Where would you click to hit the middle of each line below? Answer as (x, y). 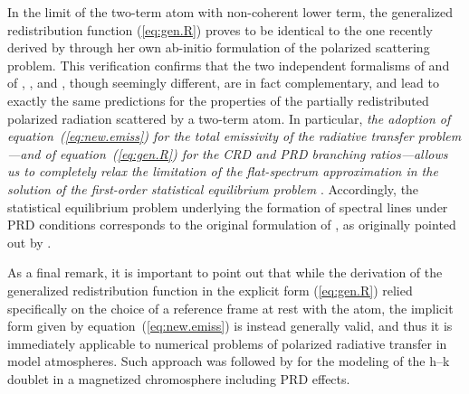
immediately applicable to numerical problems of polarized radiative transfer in (227, 343)
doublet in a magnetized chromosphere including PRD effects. (179, 378)
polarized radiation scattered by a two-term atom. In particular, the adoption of (229, 118)
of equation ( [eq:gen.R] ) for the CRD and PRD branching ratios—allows (246, 153)
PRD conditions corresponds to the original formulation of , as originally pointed (232, 225)
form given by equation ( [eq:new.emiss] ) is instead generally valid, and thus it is (230, 326)
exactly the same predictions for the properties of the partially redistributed (218, 100)
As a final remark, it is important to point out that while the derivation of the (225, 272)
